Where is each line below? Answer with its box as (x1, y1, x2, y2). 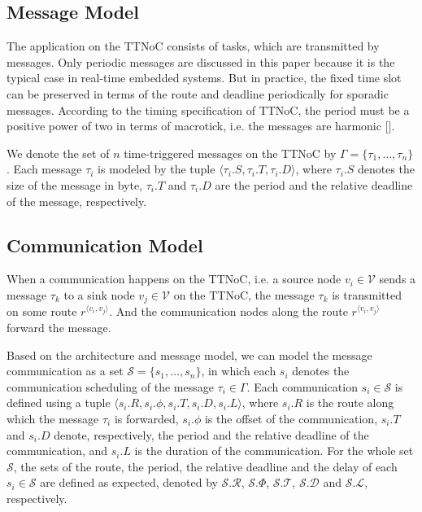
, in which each (201, 362, 276, 379)
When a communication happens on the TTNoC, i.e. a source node (7, 270, 342, 287)
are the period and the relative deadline (215, 176, 413, 193)
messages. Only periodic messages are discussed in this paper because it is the (7, 53, 395, 70)
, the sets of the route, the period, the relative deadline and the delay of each (13, 457, 398, 475)
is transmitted (332, 286, 402, 303)
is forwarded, (114, 409, 179, 427)
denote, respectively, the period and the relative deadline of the (54, 426, 369, 443)
